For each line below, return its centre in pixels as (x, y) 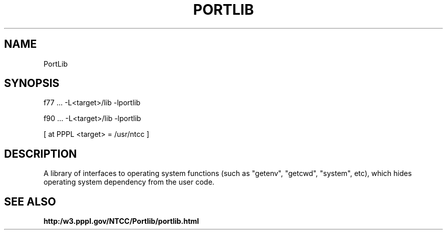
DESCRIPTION (41, 154)
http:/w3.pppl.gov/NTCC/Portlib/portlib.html (121, 221)
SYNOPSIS (32, 83)
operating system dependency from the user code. (129, 182)
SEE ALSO (30, 201)
